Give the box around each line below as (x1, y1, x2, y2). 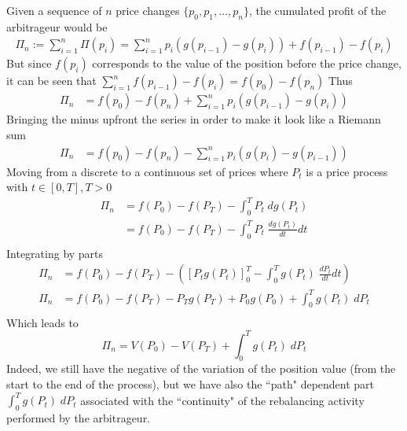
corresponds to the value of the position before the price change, (92, 55, 401, 72)
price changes (115, 2, 180, 18)
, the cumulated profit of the (248, 2, 387, 18)
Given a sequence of (6, 2, 102, 18)
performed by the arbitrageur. (6, 409, 151, 425)
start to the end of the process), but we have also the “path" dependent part (6, 376, 375, 392)
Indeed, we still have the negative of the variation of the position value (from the (6, 360, 396, 377)
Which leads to (6, 314, 79, 330)
